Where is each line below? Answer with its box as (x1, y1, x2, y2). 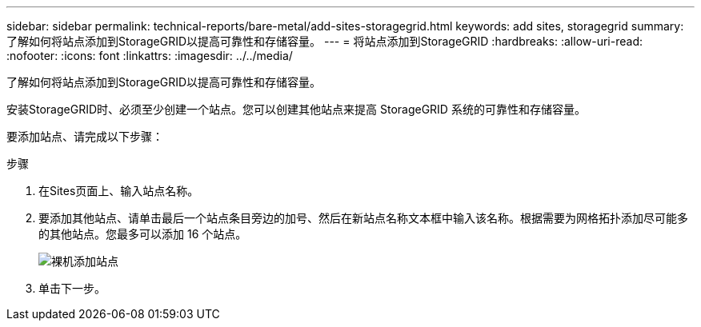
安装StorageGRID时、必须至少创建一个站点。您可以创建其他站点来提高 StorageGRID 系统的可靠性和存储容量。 (6, 102, 586, 116)
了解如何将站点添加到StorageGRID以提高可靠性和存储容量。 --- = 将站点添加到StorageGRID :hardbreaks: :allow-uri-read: (6, 34, 643, 48)
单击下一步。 (38, 281, 106, 295)
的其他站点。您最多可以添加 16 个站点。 (38, 227, 247, 241)
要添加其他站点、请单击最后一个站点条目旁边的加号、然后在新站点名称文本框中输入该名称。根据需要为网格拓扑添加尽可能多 (38, 211, 688, 225)
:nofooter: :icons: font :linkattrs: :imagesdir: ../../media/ (6, 49, 293, 62)
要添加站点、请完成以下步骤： (6, 130, 163, 143)
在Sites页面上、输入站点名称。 (38, 184, 199, 197)
